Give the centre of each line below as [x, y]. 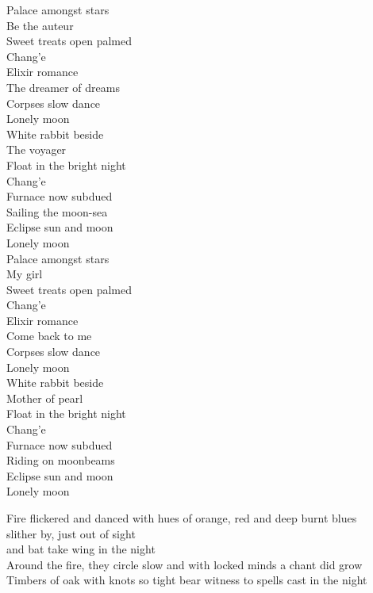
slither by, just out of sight [71, 533]
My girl [25, 274]
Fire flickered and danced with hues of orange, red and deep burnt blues [182, 518]
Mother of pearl [45, 398]
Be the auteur [40, 25]
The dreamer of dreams [63, 87]
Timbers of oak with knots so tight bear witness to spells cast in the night [187, 580]
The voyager [37, 149]
